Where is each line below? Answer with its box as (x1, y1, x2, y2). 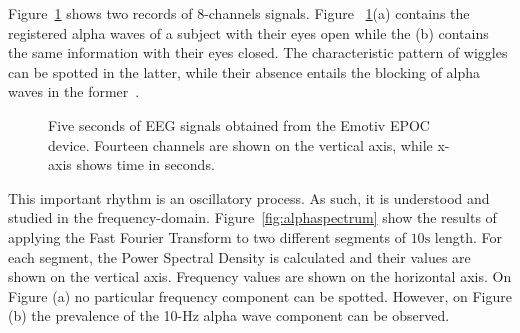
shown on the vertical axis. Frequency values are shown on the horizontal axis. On (8, 266, 512, 287)
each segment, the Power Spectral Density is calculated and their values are (8, 246, 471, 267)
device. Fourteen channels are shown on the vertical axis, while (48, 134, 433, 155)
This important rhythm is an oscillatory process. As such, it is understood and (8, 187, 490, 208)
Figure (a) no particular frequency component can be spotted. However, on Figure (8, 285, 512, 306)
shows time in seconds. (76, 154, 215, 175)
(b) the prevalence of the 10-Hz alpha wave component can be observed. (8, 305, 450, 326)
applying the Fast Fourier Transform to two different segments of (8, 226, 406, 247)
